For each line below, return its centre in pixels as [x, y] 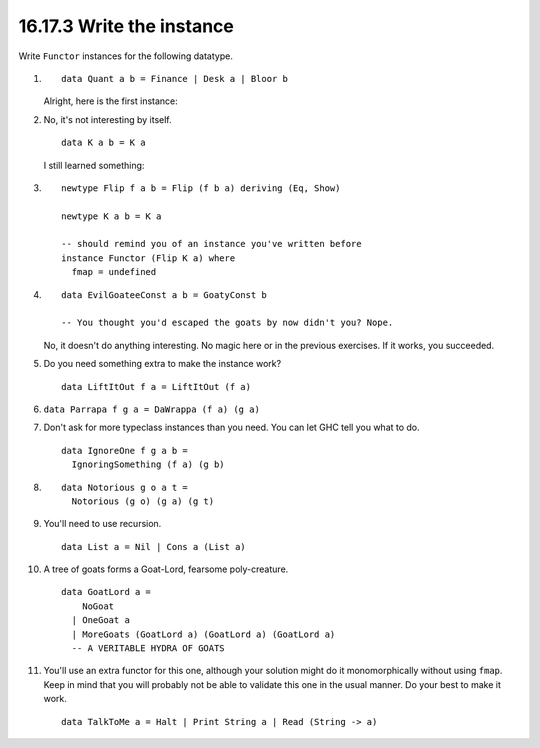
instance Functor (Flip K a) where [148, 258]
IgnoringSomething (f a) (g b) [148, 464]
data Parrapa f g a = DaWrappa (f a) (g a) [151, 409]
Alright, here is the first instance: [111, 101]
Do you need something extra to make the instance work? [162, 364]
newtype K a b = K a [111, 216]
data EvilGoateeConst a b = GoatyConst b [164, 294]
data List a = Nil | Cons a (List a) [154, 546]
